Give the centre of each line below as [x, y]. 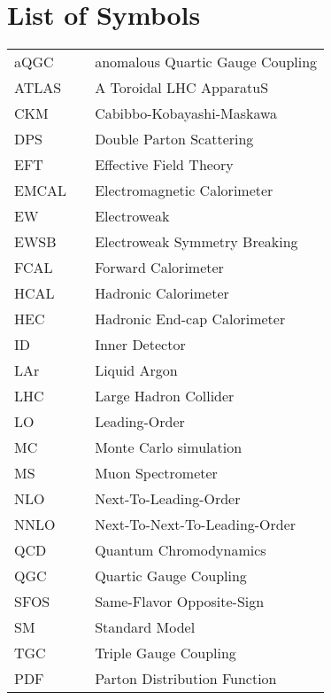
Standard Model [145, 627]
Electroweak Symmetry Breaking [196, 242]
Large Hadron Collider [165, 396]
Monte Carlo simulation [169, 447]
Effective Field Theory [164, 165]
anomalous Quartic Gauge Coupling [206, 62]
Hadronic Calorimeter [162, 293]
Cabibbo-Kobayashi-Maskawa [186, 113]
